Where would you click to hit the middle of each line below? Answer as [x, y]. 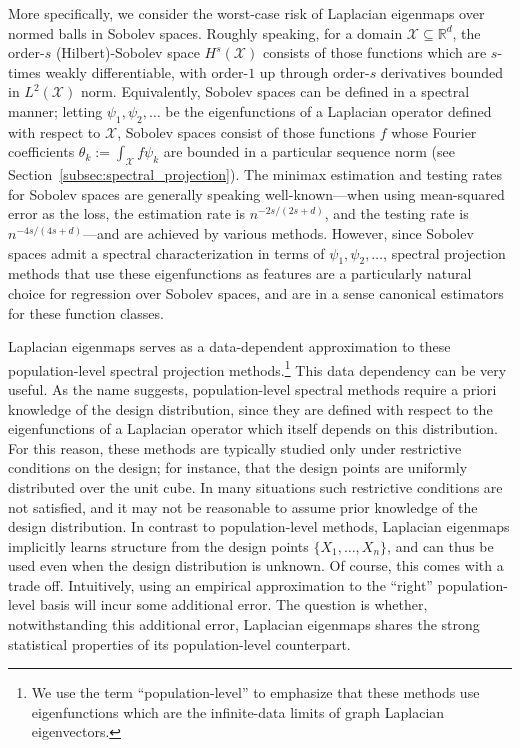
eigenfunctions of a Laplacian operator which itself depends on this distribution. [253, 428]
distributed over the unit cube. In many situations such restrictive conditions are [255, 486]
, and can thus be [440, 545]
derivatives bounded [442, 71]
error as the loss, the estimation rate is [126, 213]
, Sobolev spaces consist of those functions [246, 131]
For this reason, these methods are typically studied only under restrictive [235, 447]
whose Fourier [434, 131]
